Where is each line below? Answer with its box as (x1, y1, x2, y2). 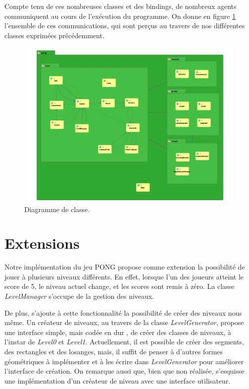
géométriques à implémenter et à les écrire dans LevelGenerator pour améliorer (4, 356, 244, 366)
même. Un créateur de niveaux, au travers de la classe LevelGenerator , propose (4, 317, 244, 328)
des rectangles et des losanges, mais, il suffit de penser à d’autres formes (4, 346, 223, 357)
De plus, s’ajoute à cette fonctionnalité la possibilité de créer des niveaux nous (4, 307, 242, 318)
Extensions (4, 233, 80, 253)
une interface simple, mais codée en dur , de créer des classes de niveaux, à (4, 327, 231, 337)
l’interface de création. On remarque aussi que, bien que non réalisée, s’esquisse (4, 366, 245, 376)
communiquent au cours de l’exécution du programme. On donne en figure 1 (4, 10, 236, 21)
